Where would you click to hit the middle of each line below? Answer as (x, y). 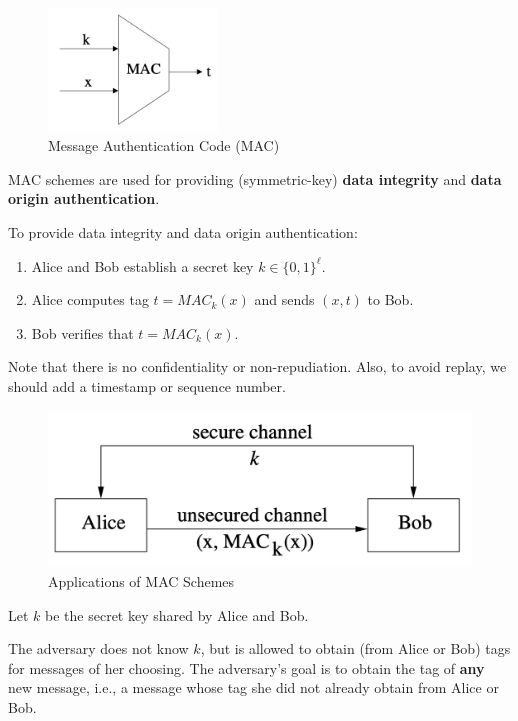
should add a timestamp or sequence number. (147, 385)
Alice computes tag (90, 299)
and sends (284, 299)
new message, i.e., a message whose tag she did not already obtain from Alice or (253, 687)
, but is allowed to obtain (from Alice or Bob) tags (355, 648)
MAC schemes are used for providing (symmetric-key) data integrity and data (255, 178)
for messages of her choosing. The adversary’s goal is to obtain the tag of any (246, 667)
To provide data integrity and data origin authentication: (183, 232)
